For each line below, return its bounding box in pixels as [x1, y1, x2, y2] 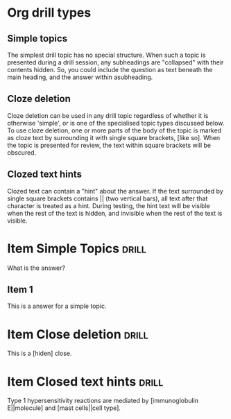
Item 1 [7, 283, 33, 296]
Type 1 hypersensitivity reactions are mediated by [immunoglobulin [7, 397, 199, 405]
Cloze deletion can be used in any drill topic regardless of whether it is [7, 111, 209, 119]
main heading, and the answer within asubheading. [7, 73, 153, 81]
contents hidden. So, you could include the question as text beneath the [7, 66, 213, 74]
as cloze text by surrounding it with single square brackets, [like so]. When [7, 133, 221, 142]
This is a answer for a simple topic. [7, 302, 107, 310]
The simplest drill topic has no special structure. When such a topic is [7, 51, 206, 59]
